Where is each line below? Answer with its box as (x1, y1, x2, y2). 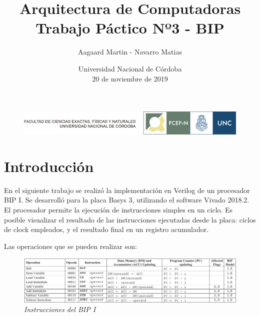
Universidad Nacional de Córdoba (78, 63, 182, 73)
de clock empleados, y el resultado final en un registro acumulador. (4, 224, 209, 234)
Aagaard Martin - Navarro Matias (78, 46, 182, 57)
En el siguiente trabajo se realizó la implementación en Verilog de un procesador (4, 184, 250, 195)
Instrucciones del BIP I (24, 304, 96, 314)
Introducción (4, 155, 94, 176)
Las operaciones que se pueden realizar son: (4, 240, 137, 251)
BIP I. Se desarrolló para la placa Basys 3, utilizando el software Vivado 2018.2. (4, 194, 249, 205)
